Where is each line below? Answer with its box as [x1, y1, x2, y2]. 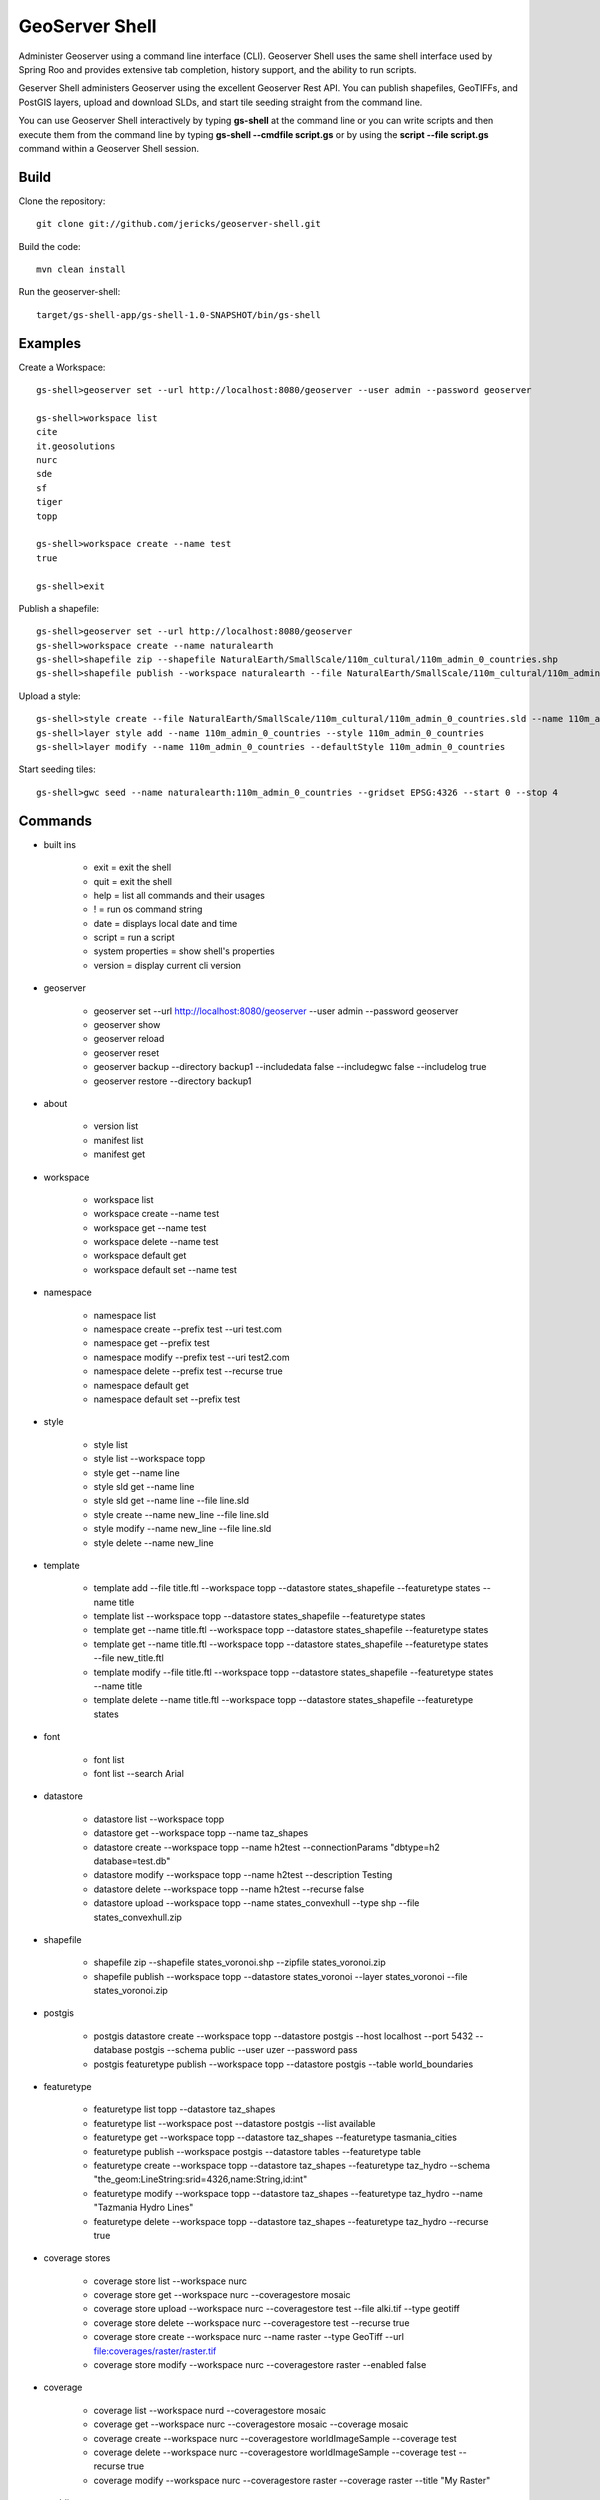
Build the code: [18, 240, 81, 252]
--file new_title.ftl [93, 1652, 164, 1664]
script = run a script [93, 931, 175, 944]
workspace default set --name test [93, 1263, 237, 1275]
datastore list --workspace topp [93, 1813, 225, 1825]
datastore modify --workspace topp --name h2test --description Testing [93, 1869, 393, 1881]
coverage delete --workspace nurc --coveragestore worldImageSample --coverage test [93, 2446, 457, 2458]
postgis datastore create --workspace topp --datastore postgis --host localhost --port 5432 [93, 2030, 474, 2042]
